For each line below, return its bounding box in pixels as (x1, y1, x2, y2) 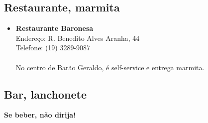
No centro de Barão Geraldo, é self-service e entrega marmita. (15, 62, 205, 72)
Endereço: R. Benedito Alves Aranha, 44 (15, 32, 140, 43)
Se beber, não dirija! (4, 110, 76, 120)
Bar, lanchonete (4, 86, 87, 102)
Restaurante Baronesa (15, 23, 94, 33)
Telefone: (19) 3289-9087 (15, 42, 91, 53)
